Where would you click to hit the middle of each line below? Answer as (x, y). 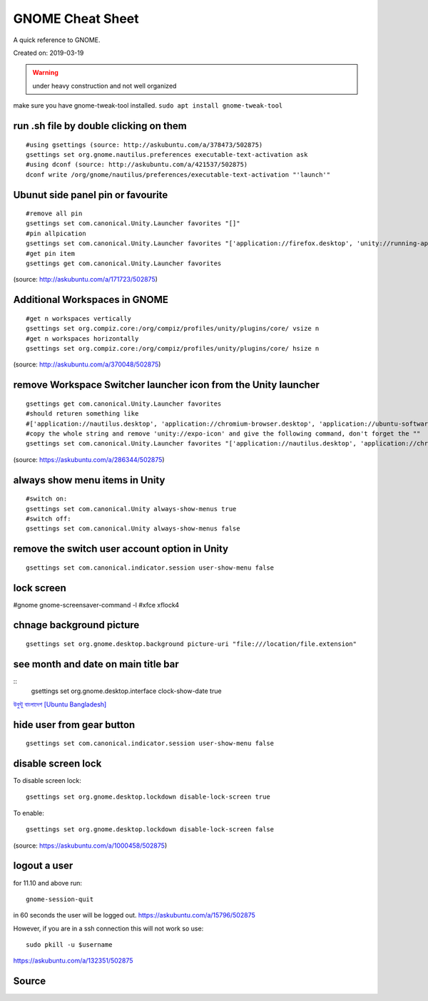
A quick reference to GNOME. (57, 40)
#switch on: (47, 499)
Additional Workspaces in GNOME (91, 300)
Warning (45, 73)
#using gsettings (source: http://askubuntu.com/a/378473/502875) (144, 145)
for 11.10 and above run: (47, 883)
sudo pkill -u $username (69, 945)
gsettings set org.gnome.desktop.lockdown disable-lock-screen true (148, 797)
